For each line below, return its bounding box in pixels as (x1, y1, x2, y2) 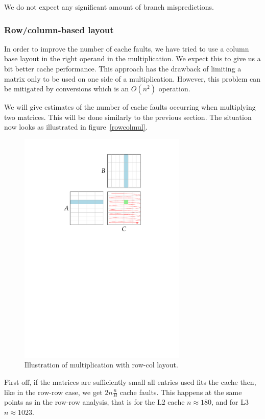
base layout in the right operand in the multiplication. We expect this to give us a (4, 53, 261, 64)
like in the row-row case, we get (4, 386, 103, 397)
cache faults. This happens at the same (119, 386, 242, 397)
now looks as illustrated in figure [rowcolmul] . (4, 121, 148, 132)
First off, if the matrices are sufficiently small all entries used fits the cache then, (4, 376, 256, 387)
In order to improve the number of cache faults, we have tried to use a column (4, 43, 249, 54)
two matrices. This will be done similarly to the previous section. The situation (4, 111, 252, 122)
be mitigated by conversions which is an (4, 83, 129, 94)
